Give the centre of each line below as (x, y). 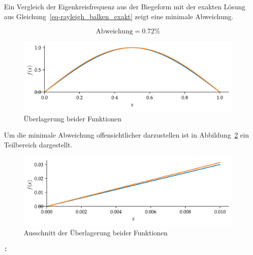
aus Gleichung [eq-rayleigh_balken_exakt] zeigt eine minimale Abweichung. (119, 16)
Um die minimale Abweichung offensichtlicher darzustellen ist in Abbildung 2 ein (126, 135)
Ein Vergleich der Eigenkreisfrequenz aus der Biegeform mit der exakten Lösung (125, 6)
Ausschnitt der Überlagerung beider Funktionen (96, 232)
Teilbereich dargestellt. (38, 144)
